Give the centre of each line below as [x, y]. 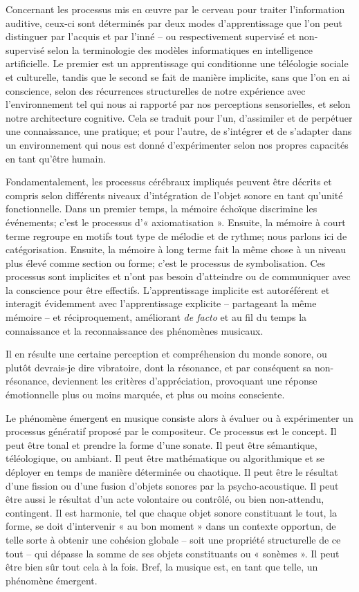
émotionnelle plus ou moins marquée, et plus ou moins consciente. [145, 395]
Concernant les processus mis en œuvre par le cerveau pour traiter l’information [175, 9]
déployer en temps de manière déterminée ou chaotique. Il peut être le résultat [172, 472]
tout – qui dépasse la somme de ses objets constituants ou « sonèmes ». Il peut [173, 553]
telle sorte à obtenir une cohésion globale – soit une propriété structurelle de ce [173, 539]
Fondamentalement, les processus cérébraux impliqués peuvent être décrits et [169, 182]
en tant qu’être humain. [56, 158]
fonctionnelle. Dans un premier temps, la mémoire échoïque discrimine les [162, 209]
